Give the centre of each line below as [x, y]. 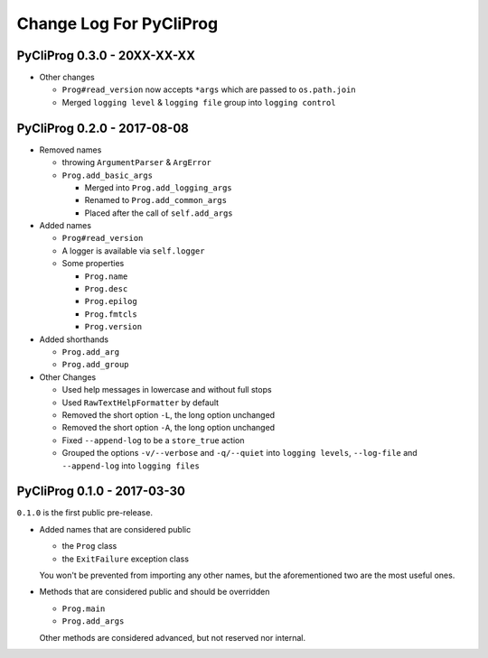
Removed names [70, 150]
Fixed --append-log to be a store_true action [153, 440]
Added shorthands [74, 339]
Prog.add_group [96, 365]
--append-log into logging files [131, 466]
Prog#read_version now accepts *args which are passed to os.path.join [209, 89]
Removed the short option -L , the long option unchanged [169, 414]
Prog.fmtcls [111, 314]
